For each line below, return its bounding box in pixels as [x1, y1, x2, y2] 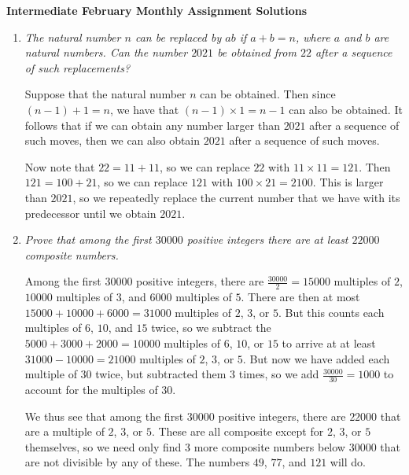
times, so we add [238, 366, 319, 382]
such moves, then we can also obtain [24, 132, 201, 149]
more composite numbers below [193, 438, 345, 455]
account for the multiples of [24, 381, 158, 397]
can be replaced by [134, 28, 222, 45]
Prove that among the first [24, 231, 152, 248]
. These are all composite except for [151, 423, 324, 440]
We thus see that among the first [24, 407, 184, 424]
